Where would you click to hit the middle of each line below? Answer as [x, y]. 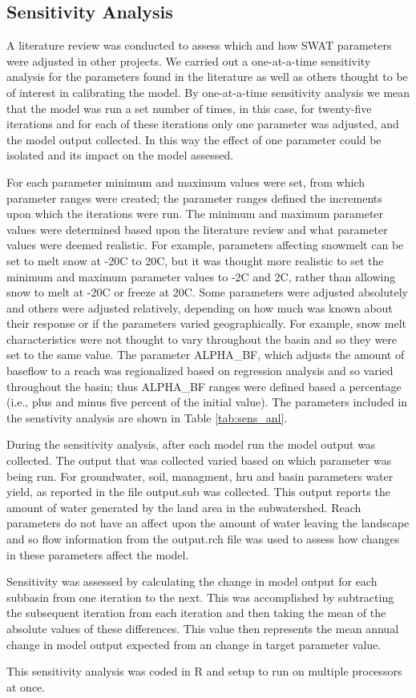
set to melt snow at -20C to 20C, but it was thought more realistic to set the [195, 260]
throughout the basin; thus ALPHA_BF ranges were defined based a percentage [204, 386]
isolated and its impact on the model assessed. [120, 155]
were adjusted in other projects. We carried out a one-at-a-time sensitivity [189, 61]
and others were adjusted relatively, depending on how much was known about [200, 307]
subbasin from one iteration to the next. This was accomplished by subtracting [200, 597]
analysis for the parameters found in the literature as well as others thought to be [207, 77]
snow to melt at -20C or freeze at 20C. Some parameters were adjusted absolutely [207, 292]
